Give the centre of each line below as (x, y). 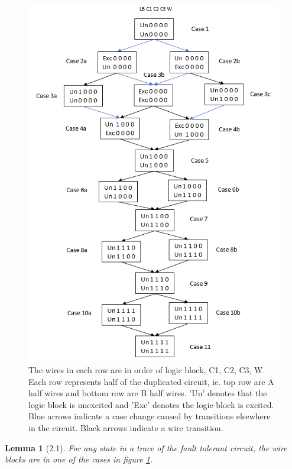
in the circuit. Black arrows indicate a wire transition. (126, 427)
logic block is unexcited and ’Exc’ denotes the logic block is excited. (151, 404)
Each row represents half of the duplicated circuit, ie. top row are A (151, 381)
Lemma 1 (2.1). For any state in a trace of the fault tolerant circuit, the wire (146, 447)
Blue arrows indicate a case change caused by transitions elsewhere (150, 416)
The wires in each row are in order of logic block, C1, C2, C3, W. (147, 369)
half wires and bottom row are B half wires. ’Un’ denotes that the (148, 393)
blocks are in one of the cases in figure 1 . (79, 459)
